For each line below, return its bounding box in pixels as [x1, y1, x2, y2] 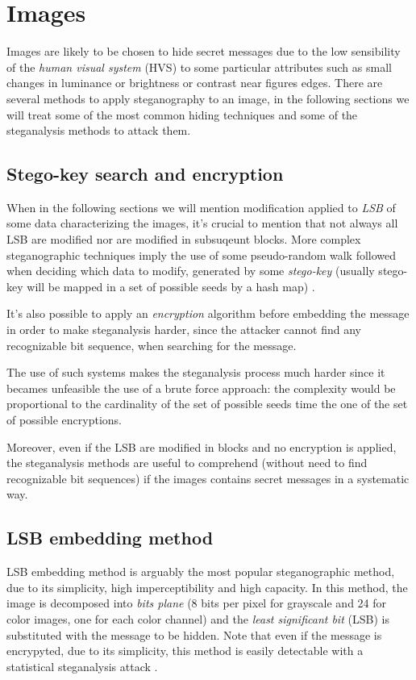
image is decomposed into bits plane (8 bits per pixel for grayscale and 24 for [6, 594, 387, 611]
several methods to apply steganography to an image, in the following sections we [6, 90, 410, 106]
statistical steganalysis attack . [6, 657, 158, 674]
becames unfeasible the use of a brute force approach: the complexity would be [6, 379, 396, 396]
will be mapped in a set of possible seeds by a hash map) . [27, 277, 315, 294]
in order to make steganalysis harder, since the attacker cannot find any [6, 321, 361, 338]
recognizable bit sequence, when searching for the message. [6, 336, 297, 353]
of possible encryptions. [6, 411, 123, 428]
